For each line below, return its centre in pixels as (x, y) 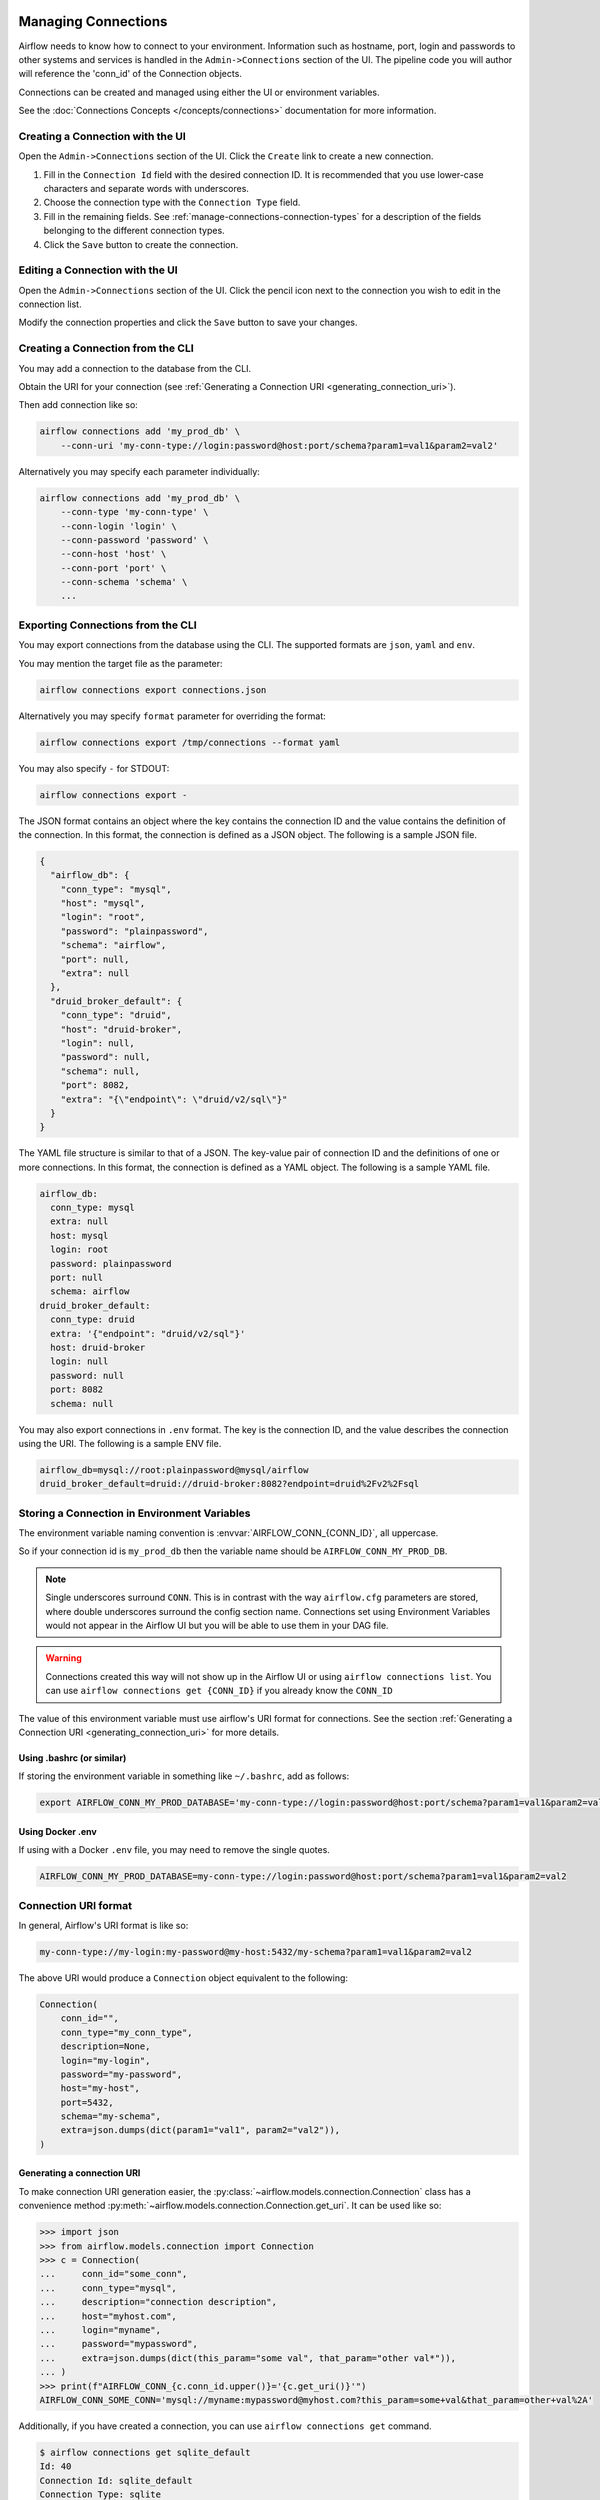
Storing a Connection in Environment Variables (134, 1513)
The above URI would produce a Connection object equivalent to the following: (183, 1977)
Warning (63, 1658)
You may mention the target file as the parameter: (121, 663)
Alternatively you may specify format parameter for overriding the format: (172, 716)
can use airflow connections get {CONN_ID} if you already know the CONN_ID (219, 1691)
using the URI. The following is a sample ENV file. (120, 1443)
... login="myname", (100, 2329)
